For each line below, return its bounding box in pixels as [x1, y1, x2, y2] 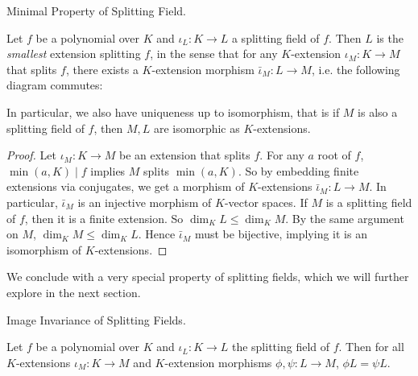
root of [317, 147, 351, 163]
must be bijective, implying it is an [194, 225, 367, 242]
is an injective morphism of [77, 193, 212, 210]
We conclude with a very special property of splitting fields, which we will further [6, 268, 409, 285]
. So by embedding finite [238, 162, 359, 179]
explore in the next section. [6, 283, 141, 300]
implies [90, 162, 126, 179]
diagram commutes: [6, 76, 103, 93]
